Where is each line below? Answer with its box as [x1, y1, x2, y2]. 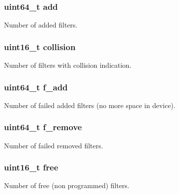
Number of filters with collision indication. [4, 60, 132, 70]
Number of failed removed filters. [4, 140, 103, 150]
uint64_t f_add [4, 81, 68, 93]
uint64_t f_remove [4, 121, 82, 133]
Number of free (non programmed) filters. [4, 180, 130, 191]
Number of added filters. [4, 20, 78, 30]
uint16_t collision [4, 40, 76, 53]
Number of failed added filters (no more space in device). [4, 100, 176, 110]
